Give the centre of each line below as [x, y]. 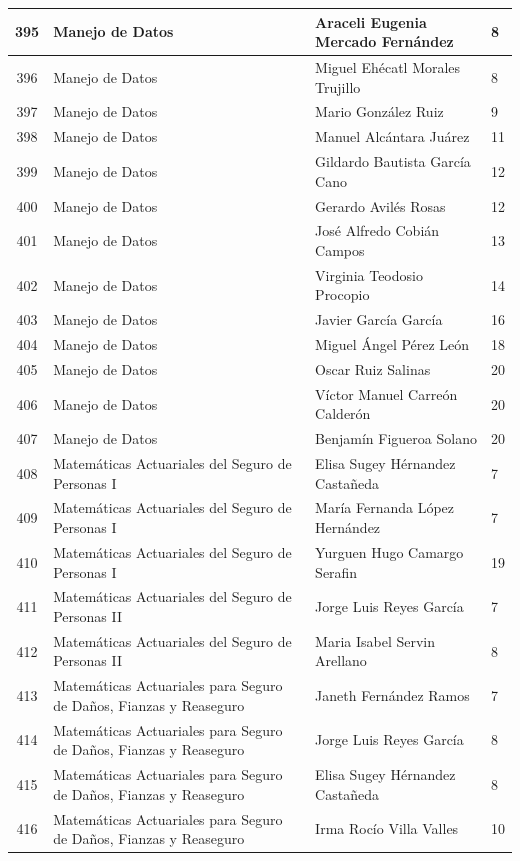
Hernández [348, 527]
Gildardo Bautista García [393, 161]
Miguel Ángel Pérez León [392, 344]
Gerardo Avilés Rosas [380, 205]
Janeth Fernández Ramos [392, 695]
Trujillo [338, 86]
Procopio [342, 294]
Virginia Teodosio [369, 274]
